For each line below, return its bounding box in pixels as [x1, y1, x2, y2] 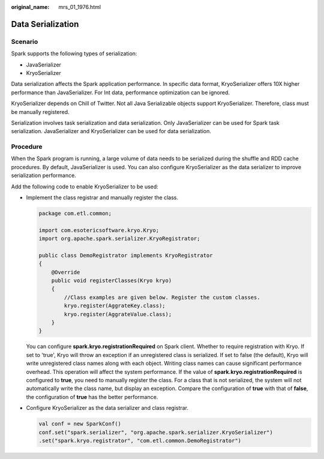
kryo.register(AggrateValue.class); [64, 311, 172, 317]
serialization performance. [11, 172, 76, 179]
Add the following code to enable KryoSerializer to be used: [11, 183, 158, 190]
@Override [51, 269, 80, 275]
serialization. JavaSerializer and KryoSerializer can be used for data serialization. [11, 128, 211, 135]
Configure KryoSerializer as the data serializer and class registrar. [26, 404, 189, 412]
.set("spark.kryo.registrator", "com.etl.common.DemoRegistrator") [38, 437, 242, 444]
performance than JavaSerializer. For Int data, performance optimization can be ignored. [11, 89, 230, 96]
